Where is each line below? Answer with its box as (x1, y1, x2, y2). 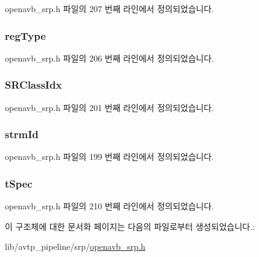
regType (5, 28, 46, 43)
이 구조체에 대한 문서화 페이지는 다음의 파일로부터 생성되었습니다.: (5, 220, 255, 232)
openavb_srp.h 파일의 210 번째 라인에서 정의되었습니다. (5, 200, 214, 212)
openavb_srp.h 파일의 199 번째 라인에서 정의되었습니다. (5, 150, 214, 163)
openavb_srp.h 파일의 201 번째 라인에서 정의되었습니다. (5, 101, 214, 113)
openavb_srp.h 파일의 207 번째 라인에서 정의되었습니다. (5, 2, 214, 14)
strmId (5, 127, 39, 142)
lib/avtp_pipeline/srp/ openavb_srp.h (5, 240, 145, 253)
